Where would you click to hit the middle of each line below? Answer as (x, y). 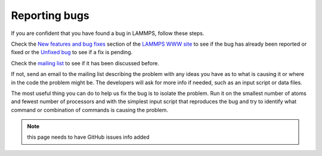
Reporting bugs (50, 15)
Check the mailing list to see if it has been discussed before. (85, 63)
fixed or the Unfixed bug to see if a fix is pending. (72, 52)
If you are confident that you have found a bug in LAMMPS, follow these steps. (108, 33)
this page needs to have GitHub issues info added (88, 137)
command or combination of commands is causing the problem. (89, 110)
